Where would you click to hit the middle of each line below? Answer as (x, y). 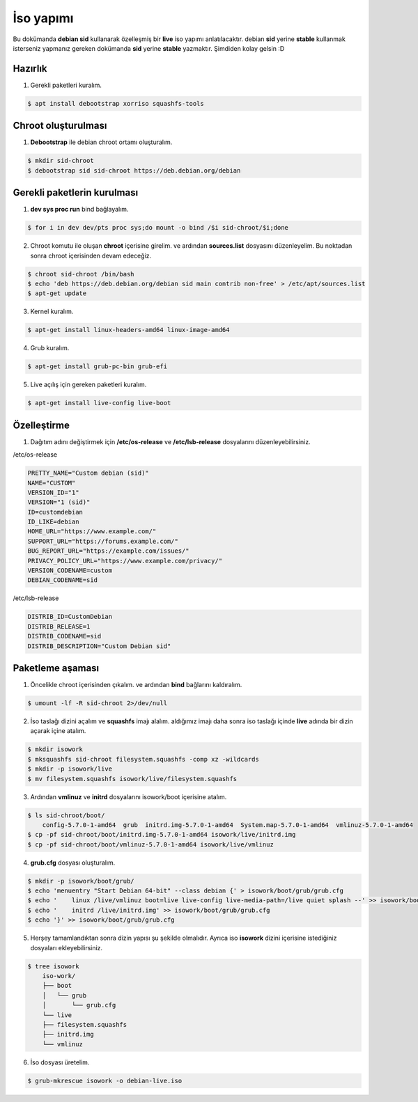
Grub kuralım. (50, 348)
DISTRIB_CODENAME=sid (64, 636)
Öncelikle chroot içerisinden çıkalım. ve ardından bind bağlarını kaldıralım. (136, 685)
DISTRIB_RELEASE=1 (59, 626)
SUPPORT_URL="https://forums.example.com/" (103, 541)
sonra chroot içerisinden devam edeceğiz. (91, 255)
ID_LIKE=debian (53, 522)
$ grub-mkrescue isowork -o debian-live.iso (105, 1080)
